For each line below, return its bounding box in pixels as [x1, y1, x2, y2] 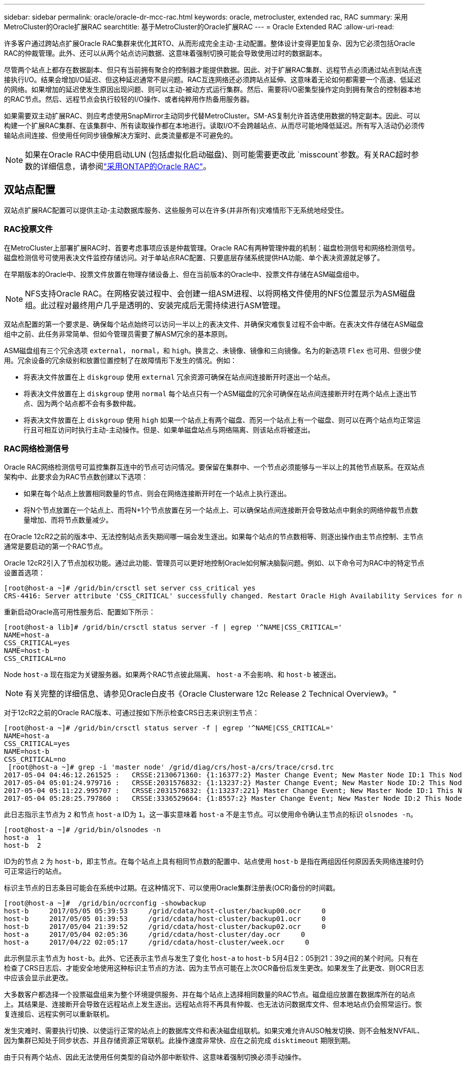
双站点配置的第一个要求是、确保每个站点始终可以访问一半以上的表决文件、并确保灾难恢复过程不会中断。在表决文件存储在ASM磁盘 [4, 319, 424, 328]
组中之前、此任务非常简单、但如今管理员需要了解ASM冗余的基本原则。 [4, 329, 232, 338]
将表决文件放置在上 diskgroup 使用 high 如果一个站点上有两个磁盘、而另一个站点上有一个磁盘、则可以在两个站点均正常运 [23, 415, 421, 424]
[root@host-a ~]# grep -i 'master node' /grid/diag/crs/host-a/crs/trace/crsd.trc [8, 763, 334, 771]
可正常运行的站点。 [4, 867, 66, 876]
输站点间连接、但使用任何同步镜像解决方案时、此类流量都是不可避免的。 [4, 131, 237, 139]
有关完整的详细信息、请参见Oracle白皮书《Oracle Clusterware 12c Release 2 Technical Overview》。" [25, 689, 396, 699]
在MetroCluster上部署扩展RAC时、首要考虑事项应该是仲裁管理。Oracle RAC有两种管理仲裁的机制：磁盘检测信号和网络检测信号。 [4, 243, 419, 252]
